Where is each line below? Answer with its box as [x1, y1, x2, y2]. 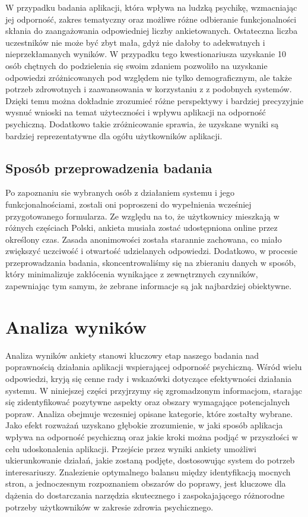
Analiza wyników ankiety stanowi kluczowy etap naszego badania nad [5, 349, 259, 361]
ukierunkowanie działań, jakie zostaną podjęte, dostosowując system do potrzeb [5, 454, 295, 466]
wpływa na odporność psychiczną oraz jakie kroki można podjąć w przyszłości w [5, 430, 298, 443]
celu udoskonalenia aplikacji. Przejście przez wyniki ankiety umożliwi [5, 442, 256, 455]
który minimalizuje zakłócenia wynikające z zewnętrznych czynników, [5, 268, 258, 280]
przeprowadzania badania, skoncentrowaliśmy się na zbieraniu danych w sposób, [5, 256, 296, 268]
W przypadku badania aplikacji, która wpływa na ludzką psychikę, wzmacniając [5, 1, 297, 13]
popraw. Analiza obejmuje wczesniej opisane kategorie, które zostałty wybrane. [5, 407, 293, 419]
